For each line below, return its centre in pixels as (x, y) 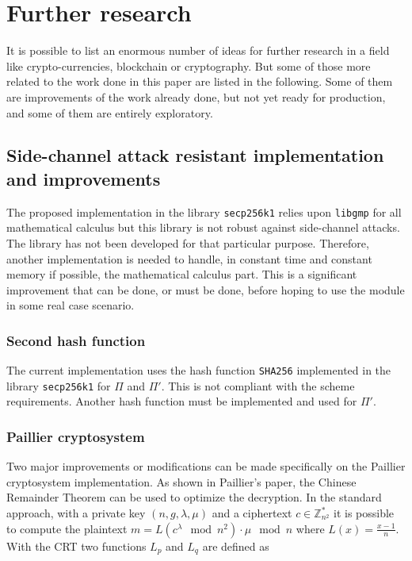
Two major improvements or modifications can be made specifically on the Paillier (206, 466)
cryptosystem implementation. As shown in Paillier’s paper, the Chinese (181, 481)
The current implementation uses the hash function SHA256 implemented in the (199, 370)
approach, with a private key (76, 513)
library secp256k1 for (59, 385)
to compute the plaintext (67, 528)
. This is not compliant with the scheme (258, 385)
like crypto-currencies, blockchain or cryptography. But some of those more (189, 65)
